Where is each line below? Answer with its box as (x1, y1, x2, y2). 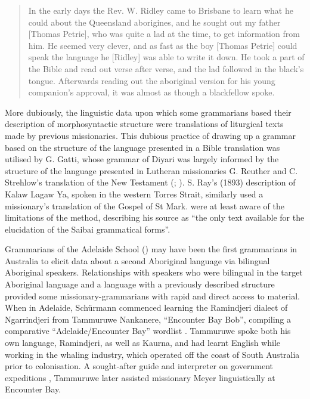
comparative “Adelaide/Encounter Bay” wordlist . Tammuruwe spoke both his (5, 324, 291, 337)
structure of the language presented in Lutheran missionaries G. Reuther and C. (5, 164, 298, 177)
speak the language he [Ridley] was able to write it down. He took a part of (28, 51, 305, 63)
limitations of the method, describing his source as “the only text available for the (5, 211, 305, 224)
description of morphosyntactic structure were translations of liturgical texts (5, 117, 284, 130)
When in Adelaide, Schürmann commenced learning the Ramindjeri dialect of (5, 301, 288, 314)
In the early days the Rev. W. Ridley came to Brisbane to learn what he (28, 4, 293, 16)
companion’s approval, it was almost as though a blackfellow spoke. (28, 86, 275, 98)
